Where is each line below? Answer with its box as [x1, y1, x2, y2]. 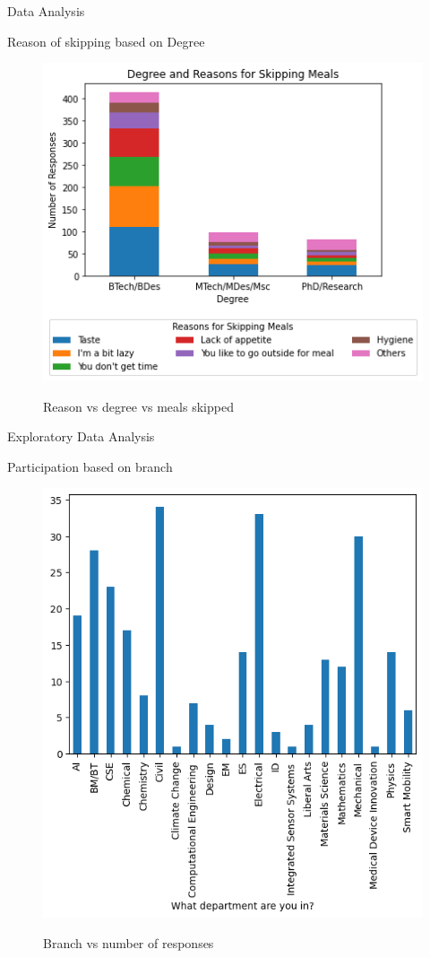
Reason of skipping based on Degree [7, 31, 205, 50]
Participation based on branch [7, 457, 173, 475]
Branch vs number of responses [43, 933, 214, 952]
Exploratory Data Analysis [7, 427, 155, 446]
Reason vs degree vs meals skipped [43, 396, 234, 415]
